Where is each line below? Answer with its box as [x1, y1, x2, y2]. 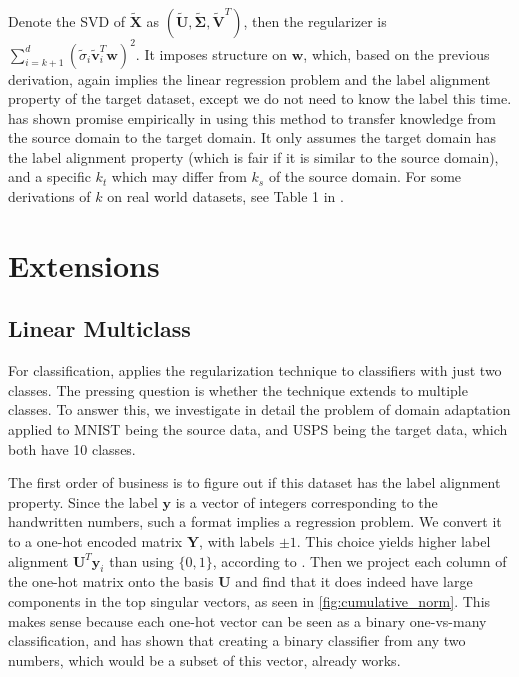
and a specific [8, 166, 91, 187]
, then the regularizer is [243, 11, 387, 31]
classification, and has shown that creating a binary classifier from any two [8, 630, 466, 651]
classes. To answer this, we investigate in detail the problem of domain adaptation [8, 399, 511, 420]
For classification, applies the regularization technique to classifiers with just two [8, 360, 502, 381]
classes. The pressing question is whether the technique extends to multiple [8, 379, 468, 400]
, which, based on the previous [303, 43, 490, 64]
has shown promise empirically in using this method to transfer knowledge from [8, 107, 496, 128]
